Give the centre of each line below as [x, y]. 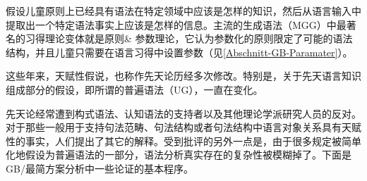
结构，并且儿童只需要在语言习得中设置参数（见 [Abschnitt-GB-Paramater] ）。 [179, 52]
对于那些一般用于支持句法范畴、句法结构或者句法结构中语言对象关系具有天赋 [183, 127]
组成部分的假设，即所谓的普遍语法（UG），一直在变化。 [134, 89]
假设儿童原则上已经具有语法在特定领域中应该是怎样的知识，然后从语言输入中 [183, 11]
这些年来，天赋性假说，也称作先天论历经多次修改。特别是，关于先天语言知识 [183, 76]
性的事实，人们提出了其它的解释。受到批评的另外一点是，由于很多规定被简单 [183, 141]
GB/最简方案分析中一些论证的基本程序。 [100, 168]
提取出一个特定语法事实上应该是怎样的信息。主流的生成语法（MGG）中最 [176, 24]
